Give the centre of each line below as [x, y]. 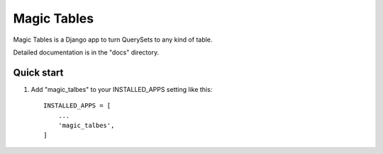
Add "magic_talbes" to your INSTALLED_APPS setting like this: [122, 89]
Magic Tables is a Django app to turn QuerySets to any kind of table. [113, 40]
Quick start [38, 72]
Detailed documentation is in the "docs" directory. [86, 52]
